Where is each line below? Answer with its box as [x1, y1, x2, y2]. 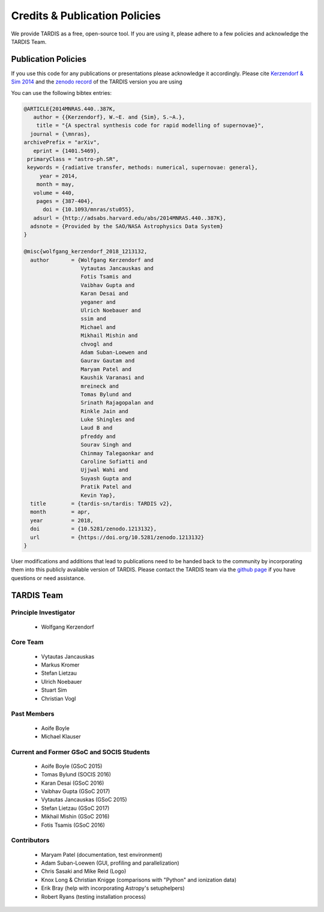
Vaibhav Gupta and [80, 282, 135, 288]
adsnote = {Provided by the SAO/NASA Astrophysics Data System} [30, 223, 223, 230]
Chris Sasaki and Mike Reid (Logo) [41, 868, 127, 875]
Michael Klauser [41, 732, 81, 740]
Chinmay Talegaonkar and [80, 450, 154, 456]
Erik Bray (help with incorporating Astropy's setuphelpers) [41, 884, 185, 892]
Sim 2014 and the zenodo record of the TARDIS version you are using [11, 78, 182, 85]
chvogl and [80, 340, 113, 348]
